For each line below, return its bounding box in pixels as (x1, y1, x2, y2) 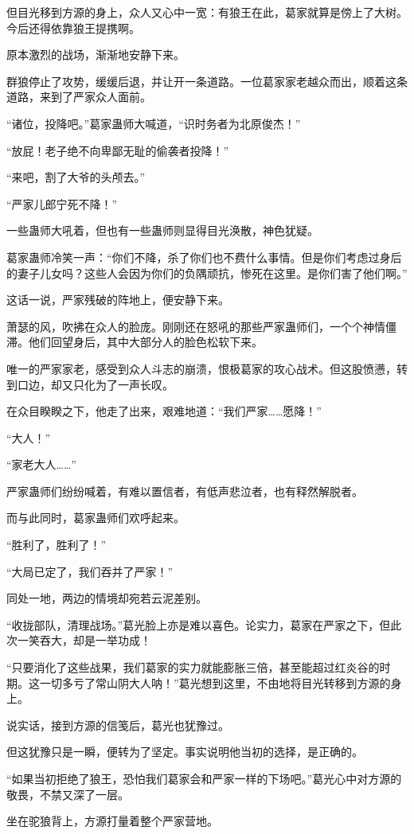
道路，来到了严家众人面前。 (6, 88, 151, 105)
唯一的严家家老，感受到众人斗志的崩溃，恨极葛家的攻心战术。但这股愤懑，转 (6, 360, 408, 376)
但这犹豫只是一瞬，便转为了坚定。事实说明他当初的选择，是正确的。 (6, 743, 363, 760)
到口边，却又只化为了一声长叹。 (6, 376, 174, 392)
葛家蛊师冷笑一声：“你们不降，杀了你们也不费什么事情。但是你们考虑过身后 (6, 248, 402, 265)
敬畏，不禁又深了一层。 (6, 785, 129, 802)
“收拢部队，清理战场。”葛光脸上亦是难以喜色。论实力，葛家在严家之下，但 (6, 616, 391, 633)
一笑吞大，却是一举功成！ (17, 632, 151, 649)
